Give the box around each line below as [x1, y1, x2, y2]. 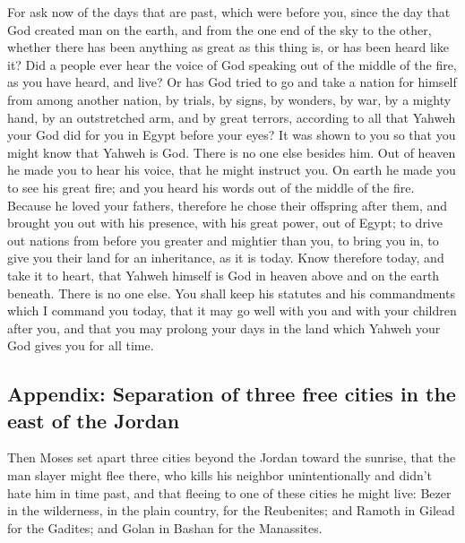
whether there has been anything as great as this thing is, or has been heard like [7, 38, 449, 56]
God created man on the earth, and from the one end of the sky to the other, [7, 20, 432, 39]
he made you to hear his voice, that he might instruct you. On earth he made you [7, 160, 456, 179]
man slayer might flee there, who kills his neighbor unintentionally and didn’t [7, 466, 433, 485]
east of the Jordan [7, 406, 180, 434]
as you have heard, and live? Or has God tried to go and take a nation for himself [7, 73, 457, 91]
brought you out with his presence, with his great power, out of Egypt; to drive [7, 213, 443, 232]
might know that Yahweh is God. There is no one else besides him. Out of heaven [7, 142, 456, 161]
